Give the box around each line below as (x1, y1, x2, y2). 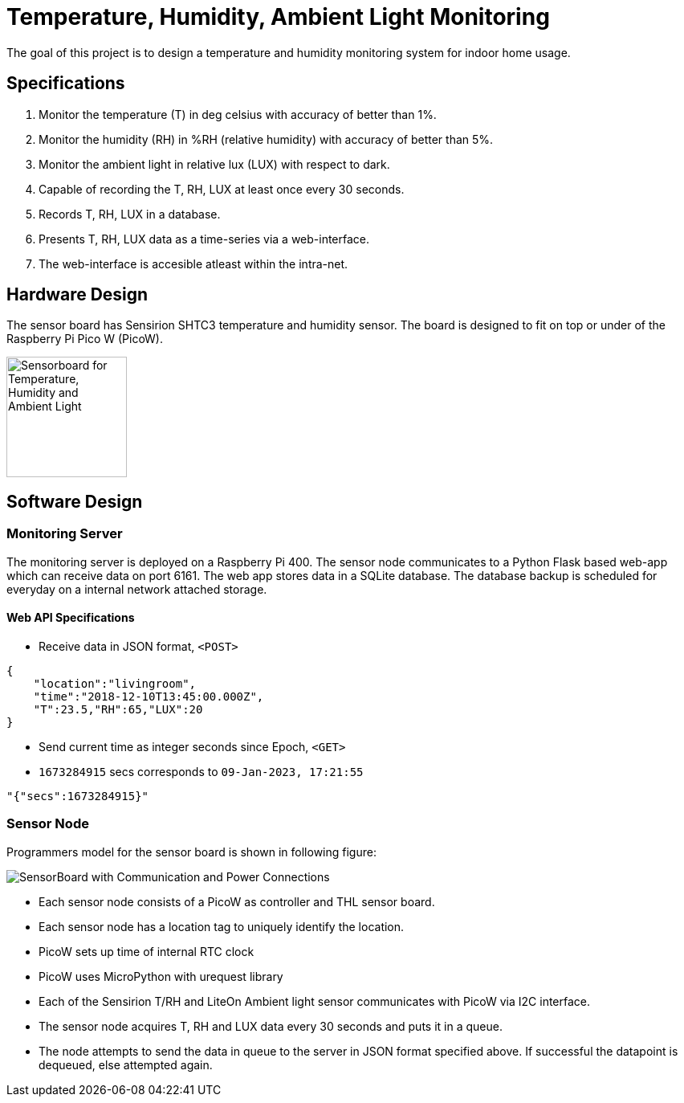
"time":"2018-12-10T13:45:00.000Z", (33, 689, 264, 703)
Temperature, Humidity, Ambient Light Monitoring (6, 3, 550, 31)
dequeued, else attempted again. (39, 1057, 213, 1072)
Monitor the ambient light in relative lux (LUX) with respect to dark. (39, 157, 390, 171)
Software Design (6, 491, 143, 512)
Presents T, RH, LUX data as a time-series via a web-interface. (39, 231, 370, 246)
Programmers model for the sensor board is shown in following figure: (6, 844, 377, 859)
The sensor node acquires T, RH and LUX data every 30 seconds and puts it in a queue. (39, 1019, 503, 1033)
